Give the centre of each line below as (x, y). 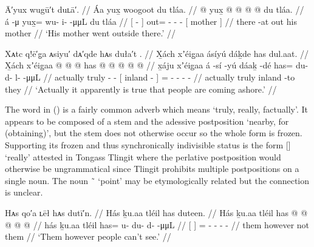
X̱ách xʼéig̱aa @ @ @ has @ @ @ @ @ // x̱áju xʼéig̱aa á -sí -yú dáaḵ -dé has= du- (157, 65)
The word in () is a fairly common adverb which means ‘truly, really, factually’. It (156, 109)
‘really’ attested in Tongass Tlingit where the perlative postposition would (143, 156)
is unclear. (24, 192)
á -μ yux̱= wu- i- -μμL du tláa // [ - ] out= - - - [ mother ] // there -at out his (151, 21)
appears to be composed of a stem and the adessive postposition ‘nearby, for (147, 121)
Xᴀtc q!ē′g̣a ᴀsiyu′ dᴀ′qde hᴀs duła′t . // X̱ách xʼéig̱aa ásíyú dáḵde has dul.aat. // (157, 53)
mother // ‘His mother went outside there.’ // (90, 33)
